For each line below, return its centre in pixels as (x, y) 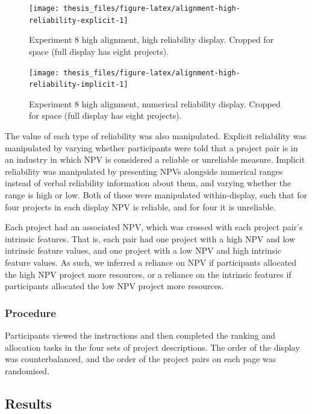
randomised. (27, 370)
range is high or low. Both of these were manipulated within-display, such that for (156, 194)
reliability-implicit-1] (79, 85)
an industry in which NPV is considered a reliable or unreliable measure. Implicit (155, 159)
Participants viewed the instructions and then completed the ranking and (140, 335)
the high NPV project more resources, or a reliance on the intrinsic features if (148, 274)
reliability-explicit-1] (79, 20)
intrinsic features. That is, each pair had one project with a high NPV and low (150, 238)
